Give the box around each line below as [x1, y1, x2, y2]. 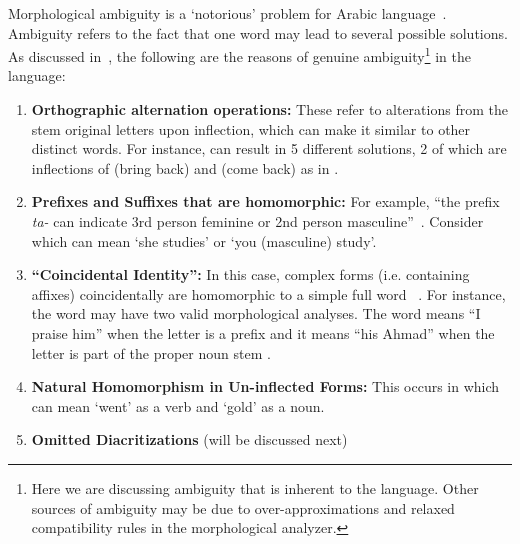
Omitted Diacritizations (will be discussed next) [31, 429, 348, 450]
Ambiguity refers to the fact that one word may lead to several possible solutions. [8, 22, 508, 43]
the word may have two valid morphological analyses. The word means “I [31, 303, 481, 324]
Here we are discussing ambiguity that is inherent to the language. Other [31, 477, 479, 498]
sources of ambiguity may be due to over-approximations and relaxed [31, 497, 455, 518]
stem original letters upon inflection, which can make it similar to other [31, 118, 471, 139]
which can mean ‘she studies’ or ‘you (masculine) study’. [31, 230, 377, 251]
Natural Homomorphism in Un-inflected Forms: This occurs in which [31, 376, 500, 397]
